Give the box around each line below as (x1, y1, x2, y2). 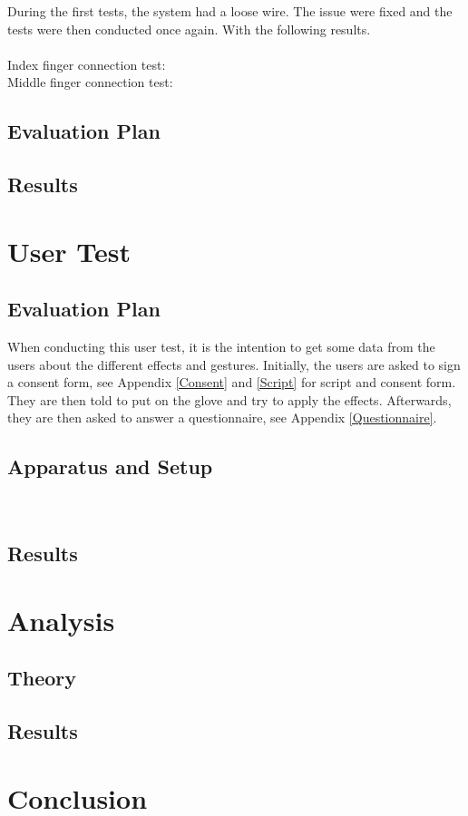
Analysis (7, 601, 115, 638)
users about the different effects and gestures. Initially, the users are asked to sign (7, 355, 461, 374)
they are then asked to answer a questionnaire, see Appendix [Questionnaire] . (7, 408, 437, 427)
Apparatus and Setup (7, 452, 213, 481)
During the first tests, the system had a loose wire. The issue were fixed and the (7, 2, 453, 20)
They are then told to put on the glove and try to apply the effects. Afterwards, (7, 390, 452, 409)
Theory (7, 664, 77, 692)
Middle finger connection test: (7, 73, 173, 92)
